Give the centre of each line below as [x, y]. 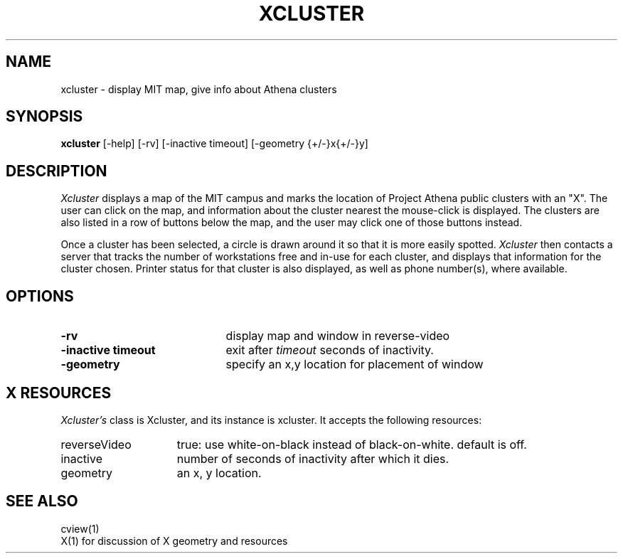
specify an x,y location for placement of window [355, 364]
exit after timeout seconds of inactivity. [330, 350]
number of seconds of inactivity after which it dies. [313, 458]
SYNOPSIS [44, 117]
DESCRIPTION [57, 171]
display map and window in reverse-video [338, 336]
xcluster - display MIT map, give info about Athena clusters [199, 89]
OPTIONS [40, 296]
